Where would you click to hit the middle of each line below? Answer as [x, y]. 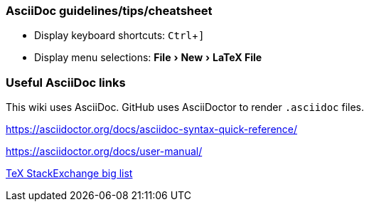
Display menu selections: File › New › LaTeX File [148, 58]
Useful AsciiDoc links [66, 82]
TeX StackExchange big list [69, 174]
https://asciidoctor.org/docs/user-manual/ [104, 152]
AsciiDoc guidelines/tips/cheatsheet [109, 11]
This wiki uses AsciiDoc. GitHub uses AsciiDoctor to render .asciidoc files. [185, 107]
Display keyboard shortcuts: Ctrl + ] [119, 36]
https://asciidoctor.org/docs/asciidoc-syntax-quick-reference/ [152, 129]
